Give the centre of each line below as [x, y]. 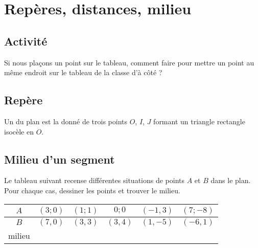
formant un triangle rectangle [199, 121]
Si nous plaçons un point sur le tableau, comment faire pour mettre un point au [129, 62]
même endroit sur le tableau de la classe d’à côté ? [83, 72]
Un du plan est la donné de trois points [66, 121]
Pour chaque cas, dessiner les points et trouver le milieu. [92, 190]
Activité [26, 41]
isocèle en [19, 131]
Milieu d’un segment [60, 159]
